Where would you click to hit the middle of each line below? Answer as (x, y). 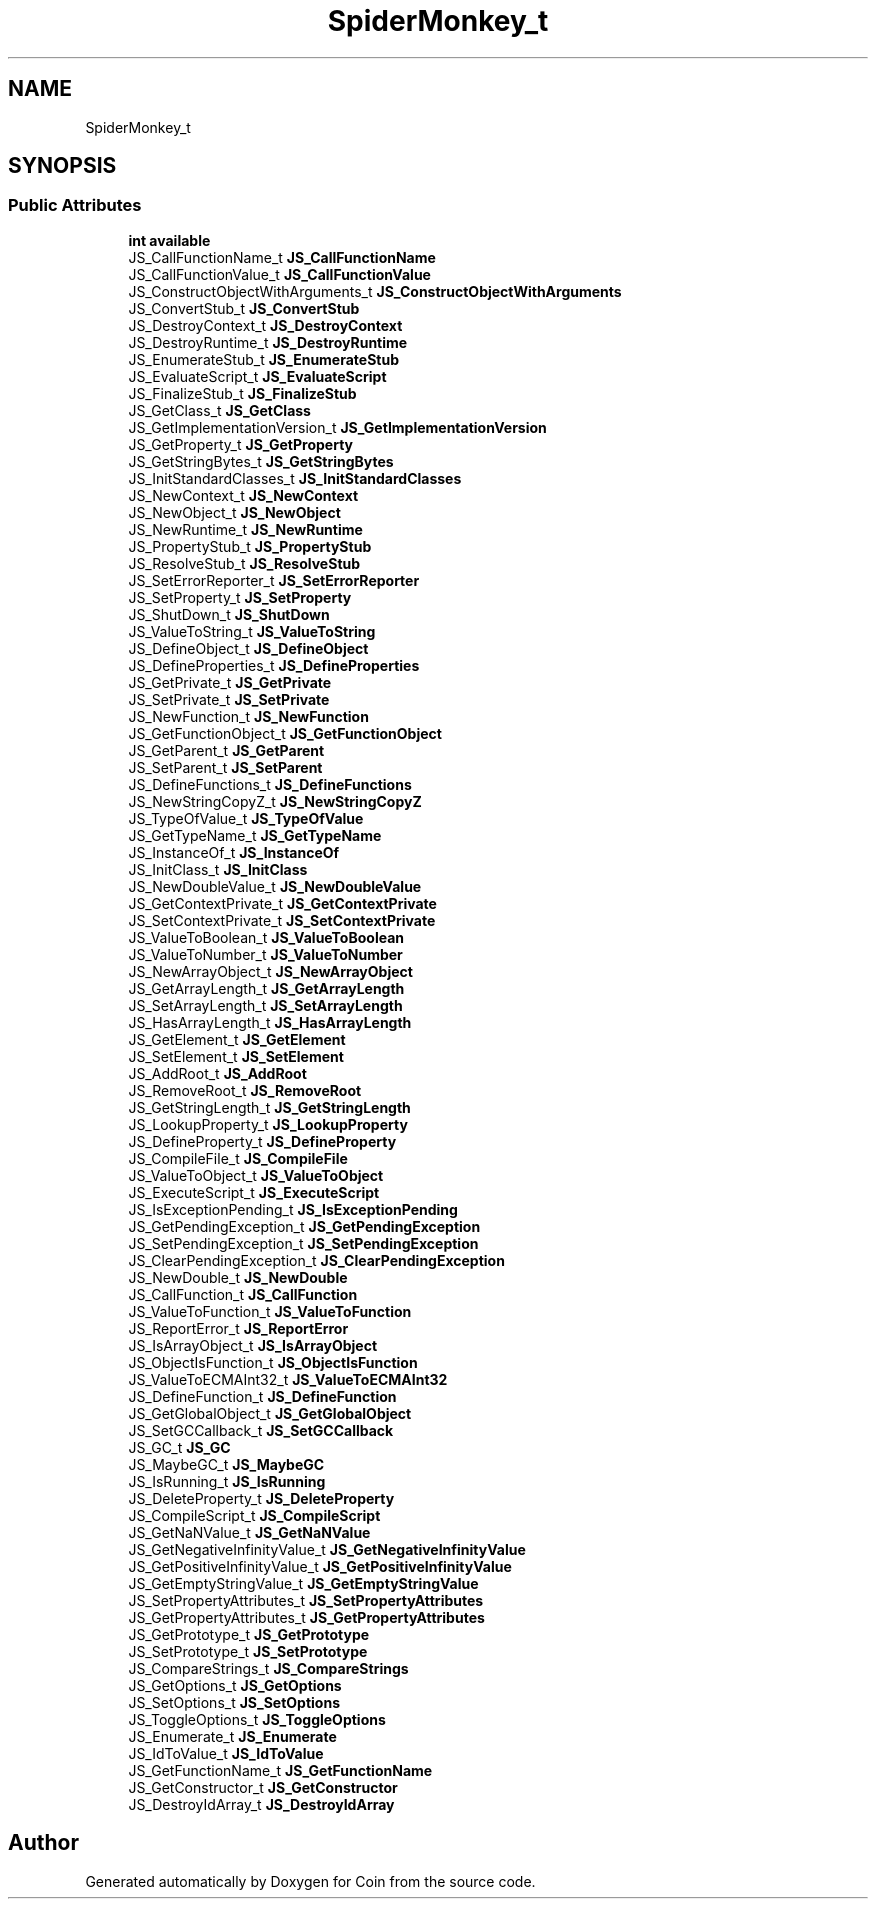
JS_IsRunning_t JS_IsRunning (227, 1481)
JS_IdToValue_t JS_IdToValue (226, 1753)
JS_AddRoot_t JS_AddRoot (217, 1073)
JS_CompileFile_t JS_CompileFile (238, 1158)
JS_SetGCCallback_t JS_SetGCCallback (261, 1430)
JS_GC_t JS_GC (179, 1447)
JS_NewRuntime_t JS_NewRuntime (245, 529)
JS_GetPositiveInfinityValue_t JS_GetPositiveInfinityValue (320, 1566)
